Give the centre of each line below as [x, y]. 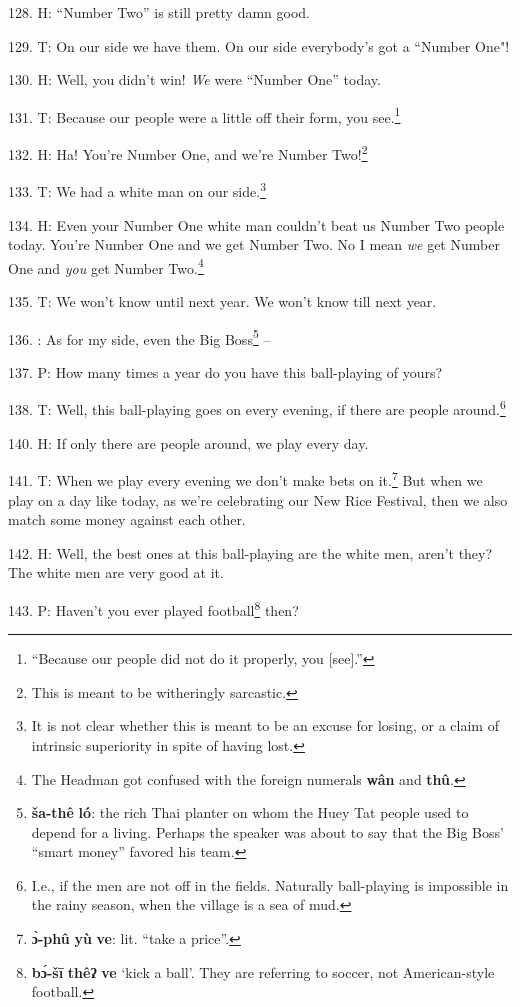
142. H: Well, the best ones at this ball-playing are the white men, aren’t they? [250, 552]
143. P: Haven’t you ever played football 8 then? [153, 608]
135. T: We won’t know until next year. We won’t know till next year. [222, 300]
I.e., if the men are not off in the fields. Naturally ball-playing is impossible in [270, 884]
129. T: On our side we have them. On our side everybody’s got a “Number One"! [259, 45]
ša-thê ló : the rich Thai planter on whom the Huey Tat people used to [250, 812]
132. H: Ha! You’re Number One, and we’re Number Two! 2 [188, 152]
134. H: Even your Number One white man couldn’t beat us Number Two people [256, 224]
